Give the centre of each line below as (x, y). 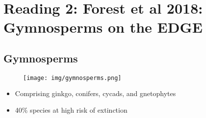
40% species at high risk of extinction (71, 110)
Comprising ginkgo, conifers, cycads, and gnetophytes (95, 93)
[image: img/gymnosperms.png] (72, 78)
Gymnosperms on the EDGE (103, 27)
